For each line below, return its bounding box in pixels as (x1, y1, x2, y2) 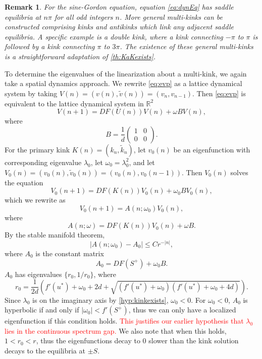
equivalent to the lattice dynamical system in (5, 98, 144, 108)
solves (230, 167, 248, 177)
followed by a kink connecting (5, 41, 95, 52)
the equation (5, 177, 43, 187)
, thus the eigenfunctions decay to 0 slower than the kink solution (36, 335, 239, 346)
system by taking (5, 88, 58, 98)
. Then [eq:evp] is (192, 88, 246, 98)
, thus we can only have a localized (128, 304, 236, 315)
